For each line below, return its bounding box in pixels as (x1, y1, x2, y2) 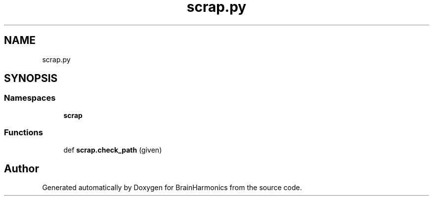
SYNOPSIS (4, 72, 58, 85)
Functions (4, 127, 43, 138)
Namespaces (4, 93, 56, 103)
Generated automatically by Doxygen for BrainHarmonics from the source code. (42, 183, 302, 192)
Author (4, 162, 39, 175)
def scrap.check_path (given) (63, 145, 162, 154)
